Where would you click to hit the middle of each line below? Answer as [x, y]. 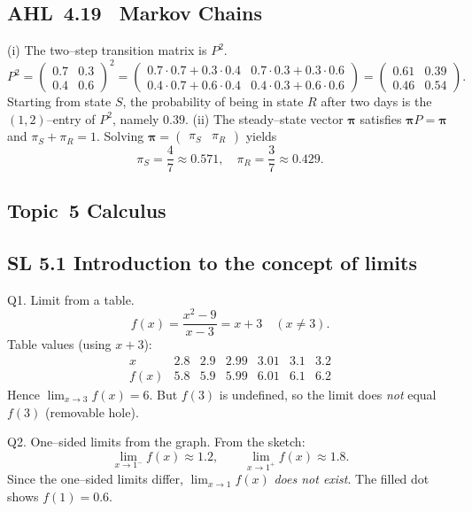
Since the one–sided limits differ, [95, 479]
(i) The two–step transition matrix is [107, 50]
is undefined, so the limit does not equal [328, 394]
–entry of [71, 118]
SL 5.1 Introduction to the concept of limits [212, 262]
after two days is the [376, 101]
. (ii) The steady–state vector [264, 118]
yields [261, 136]
